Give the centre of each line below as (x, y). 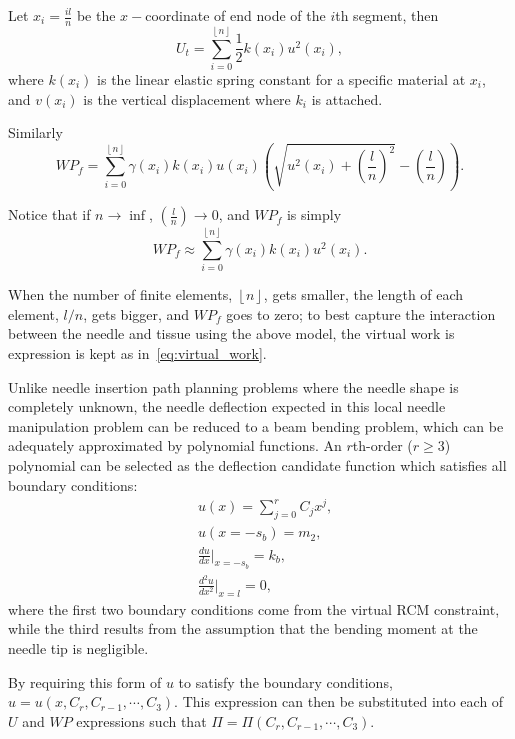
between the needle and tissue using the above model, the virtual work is (231, 333)
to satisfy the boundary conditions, (285, 681)
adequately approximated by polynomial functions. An (175, 445)
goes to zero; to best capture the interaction (361, 313)
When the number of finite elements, (120, 294)
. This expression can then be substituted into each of (339, 701)
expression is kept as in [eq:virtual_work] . (137, 353)
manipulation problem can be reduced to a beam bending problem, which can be (256, 425)
